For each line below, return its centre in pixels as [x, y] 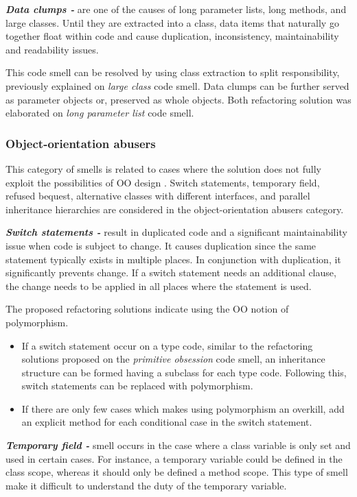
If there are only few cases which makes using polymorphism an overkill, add [183, 408]
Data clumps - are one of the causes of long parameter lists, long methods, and [176, 9]
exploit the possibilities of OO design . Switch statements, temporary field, [163, 182]
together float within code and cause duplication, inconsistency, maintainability [172, 36]
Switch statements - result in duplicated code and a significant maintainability [176, 232]
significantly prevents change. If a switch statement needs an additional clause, [171, 272]
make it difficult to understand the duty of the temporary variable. [146, 485]
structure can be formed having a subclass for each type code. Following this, [184, 372]
